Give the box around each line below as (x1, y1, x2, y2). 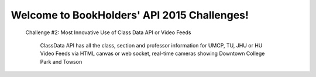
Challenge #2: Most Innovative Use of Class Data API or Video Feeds (25, 29, 191, 36)
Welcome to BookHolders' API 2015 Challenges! (11, 9, 249, 21)
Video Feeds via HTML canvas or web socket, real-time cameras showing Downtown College (40, 50, 265, 57)
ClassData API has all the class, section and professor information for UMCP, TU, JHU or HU (40, 42, 263, 49)
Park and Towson (40, 58, 83, 65)
